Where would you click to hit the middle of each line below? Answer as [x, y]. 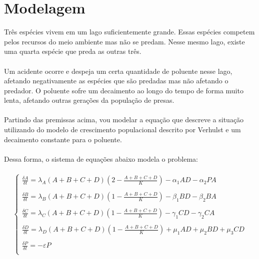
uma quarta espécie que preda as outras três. [73, 51]
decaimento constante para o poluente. [63, 139]
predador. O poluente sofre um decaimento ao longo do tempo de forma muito [124, 90]
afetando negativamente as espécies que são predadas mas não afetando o [116, 81]
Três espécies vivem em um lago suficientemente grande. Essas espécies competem [129, 32]
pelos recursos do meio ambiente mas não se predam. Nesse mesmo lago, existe [124, 41]
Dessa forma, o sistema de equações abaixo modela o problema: [101, 158]
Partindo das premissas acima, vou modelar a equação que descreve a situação [124, 120]
